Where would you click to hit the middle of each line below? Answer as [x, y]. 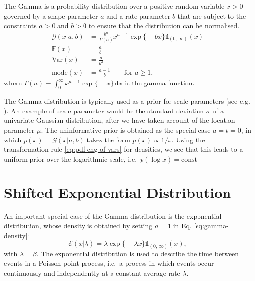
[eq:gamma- [211, 226]
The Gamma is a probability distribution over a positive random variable [114, 6]
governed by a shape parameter [51, 15]
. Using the [188, 139]
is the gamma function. [160, 83]
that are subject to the [212, 15]
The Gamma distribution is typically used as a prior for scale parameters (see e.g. [127, 101]
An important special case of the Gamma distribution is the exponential [113, 216]
